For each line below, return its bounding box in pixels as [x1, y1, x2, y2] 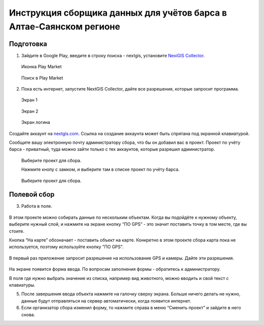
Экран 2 [21, 108, 39, 114]
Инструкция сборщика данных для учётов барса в [9, 7, 227, 18]
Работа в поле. [21, 203, 52, 209]
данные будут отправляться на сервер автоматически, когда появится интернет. [21, 298, 192, 303]
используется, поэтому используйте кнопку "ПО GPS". [9, 244, 124, 250]
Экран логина [21, 119, 50, 125]
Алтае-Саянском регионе [9, 21, 120, 32]
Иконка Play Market [21, 64, 62, 70]
